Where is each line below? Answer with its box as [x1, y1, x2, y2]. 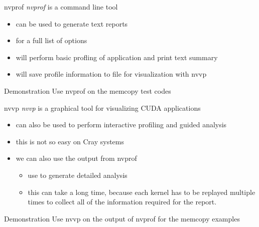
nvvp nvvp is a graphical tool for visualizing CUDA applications [4, 102, 201, 113]
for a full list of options [16, 35, 87, 46]
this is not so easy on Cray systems [16, 136, 124, 146]
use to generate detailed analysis [28, 169, 127, 180]
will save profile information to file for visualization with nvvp [16, 69, 207, 79]
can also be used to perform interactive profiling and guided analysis [16, 119, 227, 130]
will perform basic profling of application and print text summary [16, 52, 218, 62]
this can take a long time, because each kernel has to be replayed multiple [28, 186, 255, 197]
